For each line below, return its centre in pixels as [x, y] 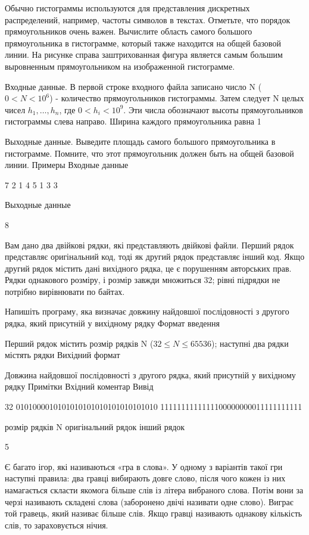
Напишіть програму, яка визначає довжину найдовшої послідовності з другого [147, 311]
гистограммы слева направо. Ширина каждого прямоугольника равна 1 [133, 121]
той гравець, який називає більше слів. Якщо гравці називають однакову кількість [154, 513]
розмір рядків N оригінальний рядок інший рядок [95, 426]
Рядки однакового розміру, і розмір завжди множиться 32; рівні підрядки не [143, 280]
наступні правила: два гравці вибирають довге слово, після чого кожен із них [145, 478]
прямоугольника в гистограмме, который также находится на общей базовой [143, 43]
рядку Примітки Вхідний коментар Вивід [79, 386]
